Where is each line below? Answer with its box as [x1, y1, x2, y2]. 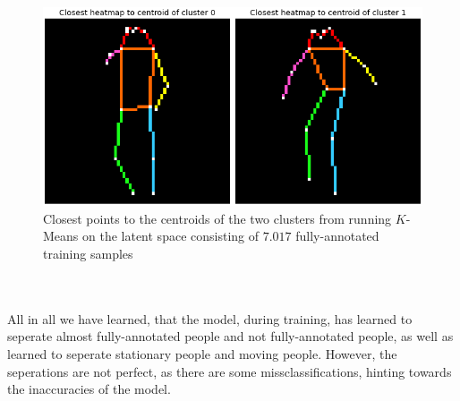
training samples [43, 244, 133, 263]
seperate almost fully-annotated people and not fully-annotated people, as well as [7, 327, 454, 346]
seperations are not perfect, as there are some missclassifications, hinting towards [7, 362, 452, 380]
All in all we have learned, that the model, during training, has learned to [7, 309, 413, 328]
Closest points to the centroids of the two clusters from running [43, 209, 392, 227]
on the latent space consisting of [82, 226, 260, 245]
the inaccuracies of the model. [7, 380, 171, 398]
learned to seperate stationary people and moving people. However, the [7, 344, 397, 363]
